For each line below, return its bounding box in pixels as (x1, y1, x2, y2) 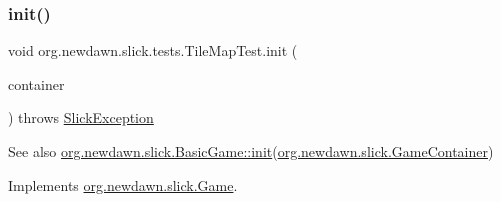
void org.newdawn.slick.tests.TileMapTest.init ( (8, 40, 298, 61)
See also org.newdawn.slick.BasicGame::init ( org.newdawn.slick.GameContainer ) (8, 141, 494, 161)
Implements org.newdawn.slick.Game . (8, 174, 238, 195)
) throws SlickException (8, 107, 154, 128)
